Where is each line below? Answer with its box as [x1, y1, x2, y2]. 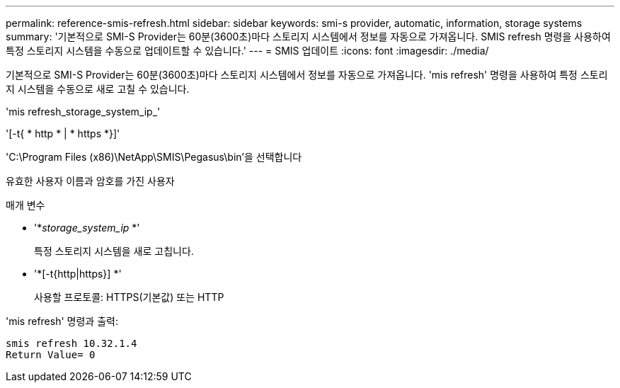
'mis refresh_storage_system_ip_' [6, 105, 161, 118]
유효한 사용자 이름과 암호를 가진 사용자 [6, 175, 175, 187]
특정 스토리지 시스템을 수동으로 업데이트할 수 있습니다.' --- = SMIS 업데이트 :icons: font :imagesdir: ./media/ [6, 45, 489, 57]
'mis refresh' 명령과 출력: [6, 315, 118, 327]
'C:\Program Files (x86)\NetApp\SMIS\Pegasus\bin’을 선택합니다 [6, 151, 302, 163]
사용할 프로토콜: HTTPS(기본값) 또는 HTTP [34, 291, 224, 303]
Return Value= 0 [6, 349, 96, 360]
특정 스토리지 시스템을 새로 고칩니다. [34, 245, 194, 257]
